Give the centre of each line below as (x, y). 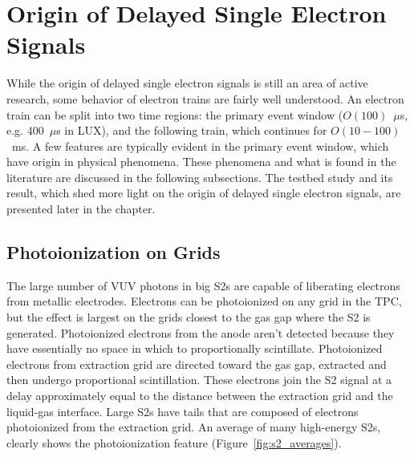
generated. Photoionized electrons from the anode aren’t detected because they (201, 332)
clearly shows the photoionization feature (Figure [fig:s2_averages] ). (174, 442)
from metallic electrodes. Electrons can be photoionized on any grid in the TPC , (204, 301)
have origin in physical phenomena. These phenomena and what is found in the (201, 162)
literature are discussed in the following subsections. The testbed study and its (200, 177)
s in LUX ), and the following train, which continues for (192, 130)
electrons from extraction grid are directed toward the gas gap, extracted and (197, 364)
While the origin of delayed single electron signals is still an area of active (187, 83)
